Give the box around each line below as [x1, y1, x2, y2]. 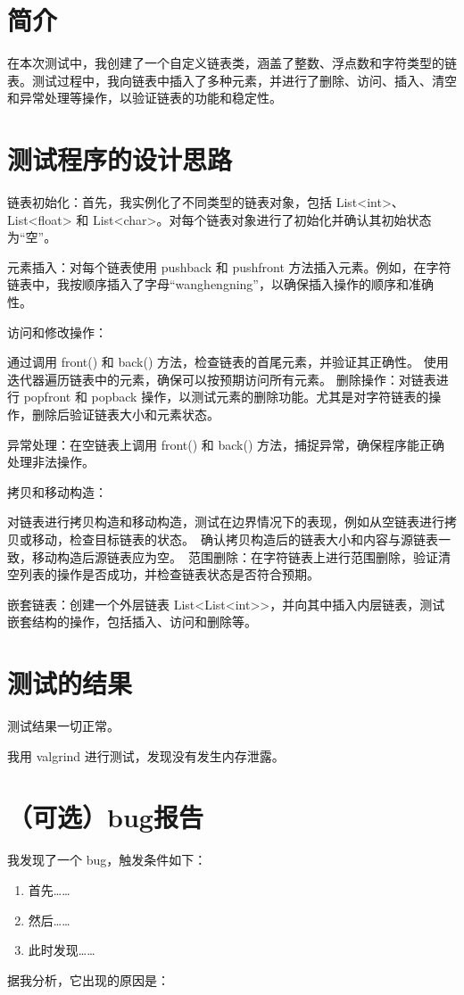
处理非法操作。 [7, 452, 95, 471]
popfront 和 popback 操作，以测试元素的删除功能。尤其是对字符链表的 [23, 387, 429, 406]
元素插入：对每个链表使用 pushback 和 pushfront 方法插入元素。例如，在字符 [7, 257, 452, 276]
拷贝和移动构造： [7, 482, 107, 501]
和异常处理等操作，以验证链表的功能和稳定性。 [7, 88, 282, 107]
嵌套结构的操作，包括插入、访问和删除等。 [7, 612, 257, 631]
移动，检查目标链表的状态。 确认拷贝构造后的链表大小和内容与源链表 [31, 529, 438, 548]
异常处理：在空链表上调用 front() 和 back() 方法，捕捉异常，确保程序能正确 [7, 435, 445, 453]
